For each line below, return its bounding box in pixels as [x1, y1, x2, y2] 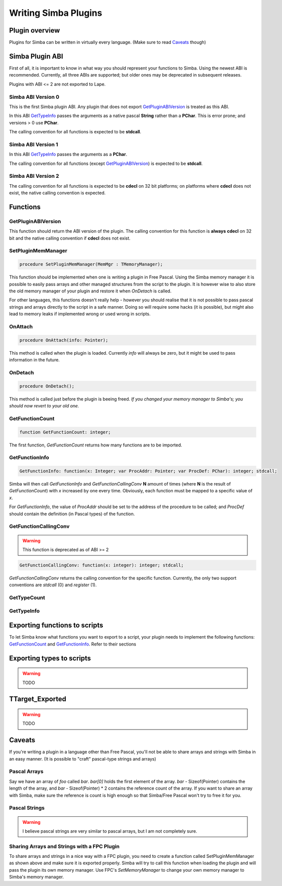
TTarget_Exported [9, 695, 67, 703]
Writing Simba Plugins [9, 7, 102, 18]
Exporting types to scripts [9, 654, 91, 662]
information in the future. [9, 357, 60, 363]
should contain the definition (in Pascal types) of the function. [9, 511, 135, 517]
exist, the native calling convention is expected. [9, 190, 106, 196]
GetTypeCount [9, 594, 45, 601]
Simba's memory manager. [9, 874, 64, 880]
